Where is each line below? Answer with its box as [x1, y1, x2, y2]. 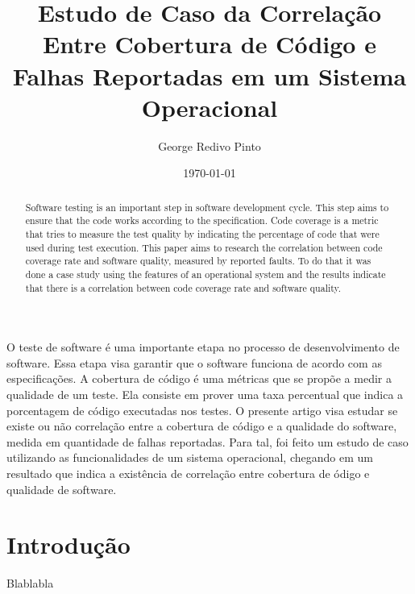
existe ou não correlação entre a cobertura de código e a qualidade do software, [6, 417, 397, 434]
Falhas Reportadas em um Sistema [12, 59, 407, 92]
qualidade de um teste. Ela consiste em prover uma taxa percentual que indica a [6, 386, 404, 403]
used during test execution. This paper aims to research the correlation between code [25, 240, 383, 254]
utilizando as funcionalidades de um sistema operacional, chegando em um [6, 449, 373, 466]
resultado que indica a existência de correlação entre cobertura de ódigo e [6, 465, 370, 482]
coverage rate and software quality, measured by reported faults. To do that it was [25, 254, 371, 268]
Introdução [6, 528, 131, 561]
